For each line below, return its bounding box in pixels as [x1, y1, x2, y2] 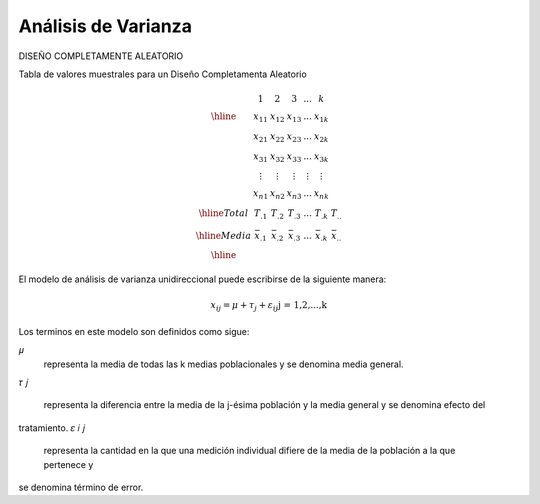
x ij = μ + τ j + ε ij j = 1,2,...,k [210, 300, 328, 314]
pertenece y [43, 458, 94, 470]
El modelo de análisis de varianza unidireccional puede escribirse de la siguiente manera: [18, 273, 387, 285]
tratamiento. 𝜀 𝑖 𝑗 [18, 421, 86, 434]
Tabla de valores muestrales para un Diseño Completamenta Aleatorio [18, 68, 307, 80]
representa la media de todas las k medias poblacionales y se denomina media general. [43, 358, 404, 370]
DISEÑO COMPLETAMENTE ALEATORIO [18, 50, 184, 62]
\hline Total [198, 208, 249, 219]
